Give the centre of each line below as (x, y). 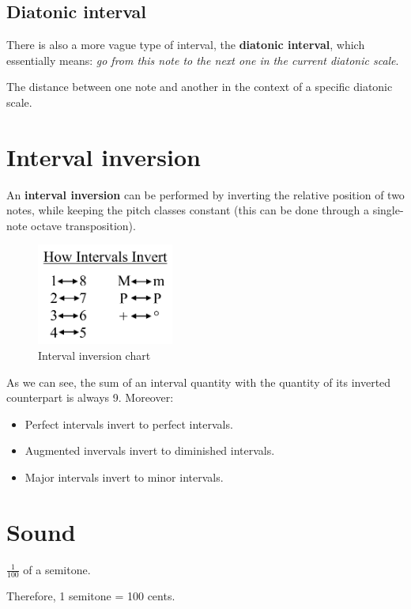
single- (388, 210)
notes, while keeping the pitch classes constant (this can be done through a (188, 210)
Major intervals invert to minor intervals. (124, 477)
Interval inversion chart (94, 355)
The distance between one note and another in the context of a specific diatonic (200, 87)
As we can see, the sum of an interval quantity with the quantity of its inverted (199, 382)
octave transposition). (83, 225)
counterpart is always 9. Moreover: (90, 397)
